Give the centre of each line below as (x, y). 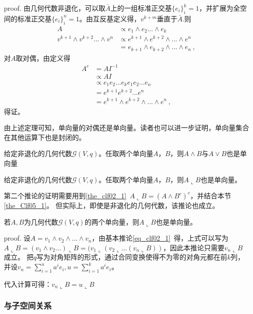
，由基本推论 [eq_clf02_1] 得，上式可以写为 (160, 238)
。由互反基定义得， (110, 18)
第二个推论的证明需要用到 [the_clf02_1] (65, 196)
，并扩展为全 (220, 8)
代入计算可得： (28, 284)
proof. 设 (17, 238)
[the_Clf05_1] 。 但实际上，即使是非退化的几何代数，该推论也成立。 (112, 205)
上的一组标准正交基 (141, 8)
